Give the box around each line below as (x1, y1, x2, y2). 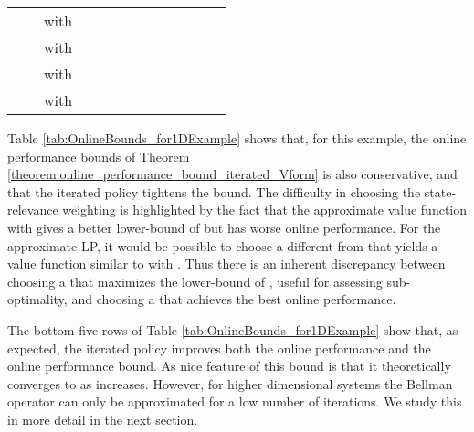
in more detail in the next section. (7, 409, 198, 428)
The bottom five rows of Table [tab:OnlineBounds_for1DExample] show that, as (7, 320, 458, 339)
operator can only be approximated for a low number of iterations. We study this (7, 392, 462, 411)
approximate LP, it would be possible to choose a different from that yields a (7, 236, 438, 255)
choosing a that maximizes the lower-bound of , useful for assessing (7, 271, 383, 290)
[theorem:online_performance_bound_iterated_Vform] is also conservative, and (7, 164, 458, 184)
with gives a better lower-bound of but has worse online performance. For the (7, 217, 441, 237)
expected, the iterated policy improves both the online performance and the (7, 338, 431, 357)
